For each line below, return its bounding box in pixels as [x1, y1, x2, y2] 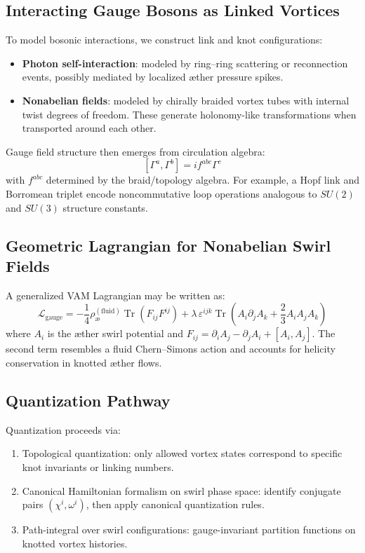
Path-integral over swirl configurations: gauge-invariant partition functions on [22, 522, 356, 537]
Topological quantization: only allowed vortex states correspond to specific [22, 446, 343, 460]
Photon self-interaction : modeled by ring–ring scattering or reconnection [22, 55, 348, 70]
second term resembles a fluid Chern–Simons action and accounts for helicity [6, 341, 336, 356]
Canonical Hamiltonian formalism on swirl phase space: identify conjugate [22, 483, 341, 498]
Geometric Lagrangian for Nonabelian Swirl [6, 234, 331, 256]
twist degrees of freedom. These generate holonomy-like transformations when [22, 107, 357, 121]
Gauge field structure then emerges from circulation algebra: [6, 144, 265, 158]
